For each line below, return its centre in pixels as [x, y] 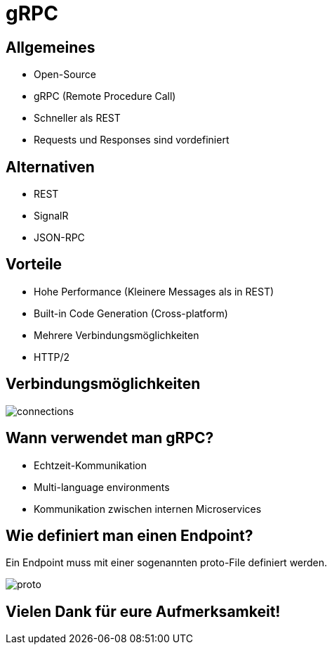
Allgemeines [51, 47]
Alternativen [50, 167]
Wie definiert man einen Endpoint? [130, 535]
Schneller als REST [77, 118]
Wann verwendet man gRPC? [110, 438]
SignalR [51, 216]
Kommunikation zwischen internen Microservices [148, 509]
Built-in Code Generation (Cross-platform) [131, 313]
